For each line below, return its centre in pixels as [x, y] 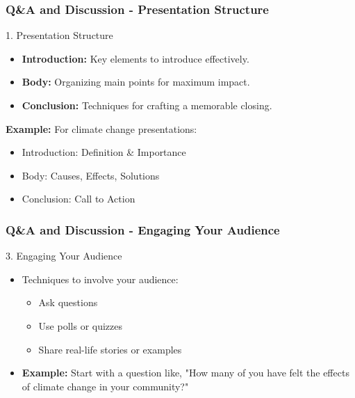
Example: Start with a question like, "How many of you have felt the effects [185, 373]
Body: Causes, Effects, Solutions [91, 175]
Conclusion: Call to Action [79, 199]
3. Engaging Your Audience [64, 256]
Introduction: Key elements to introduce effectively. [135, 58]
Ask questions [68, 302]
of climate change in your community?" [105, 386]
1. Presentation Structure [59, 35]
